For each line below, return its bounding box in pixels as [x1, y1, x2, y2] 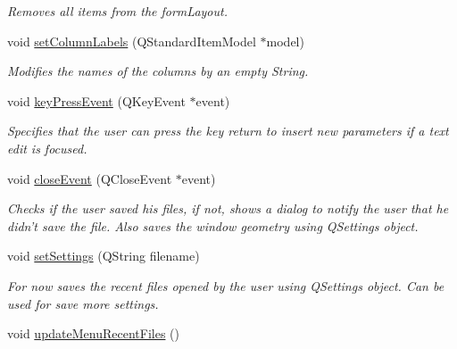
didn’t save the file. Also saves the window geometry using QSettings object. [7, 216, 419, 235]
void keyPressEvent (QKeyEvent [7, 91, 186, 110]
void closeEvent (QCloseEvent [7, 169, 172, 187]
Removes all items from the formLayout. [7, 2, 228, 20]
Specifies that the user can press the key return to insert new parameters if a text [7, 121, 449, 140]
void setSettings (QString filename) [7, 246, 200, 265]
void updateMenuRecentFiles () [7, 324, 179, 343]
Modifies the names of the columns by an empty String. [7, 62, 309, 80]
